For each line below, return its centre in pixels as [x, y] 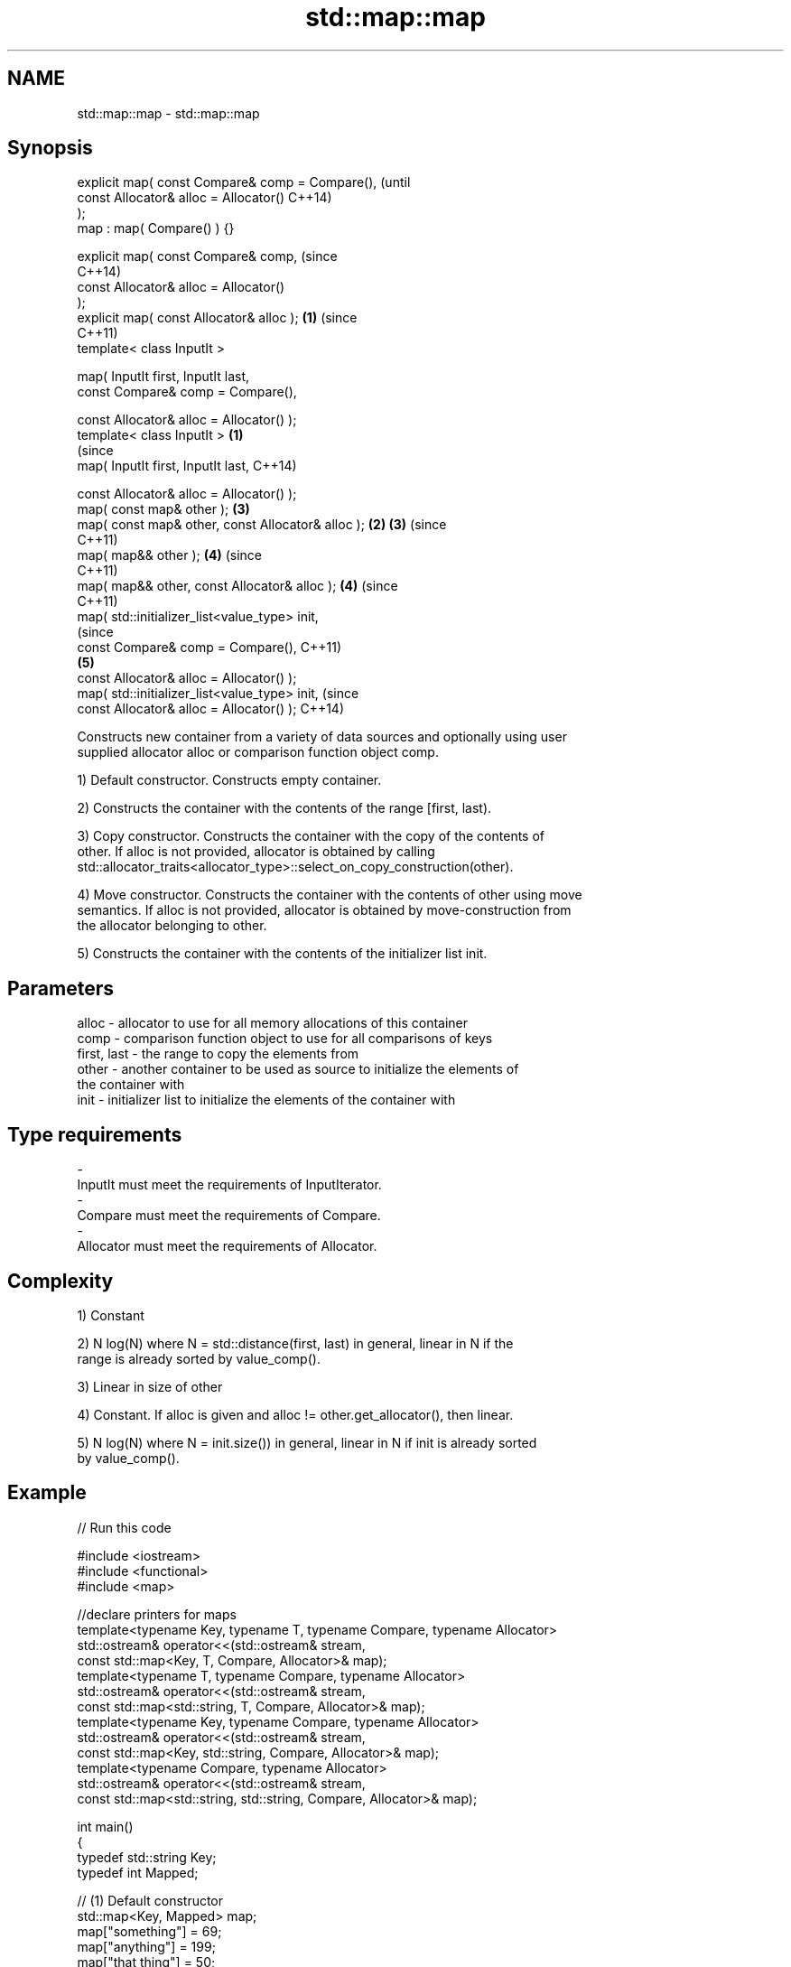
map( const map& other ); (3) [163, 509]
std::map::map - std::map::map [168, 113]
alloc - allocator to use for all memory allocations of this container [273, 1023]
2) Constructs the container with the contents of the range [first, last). [284, 808]
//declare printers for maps [157, 1614]
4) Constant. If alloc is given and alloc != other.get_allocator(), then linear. [295, 1414]
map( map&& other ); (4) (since [169, 555]
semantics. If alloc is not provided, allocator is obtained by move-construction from [324, 910]
